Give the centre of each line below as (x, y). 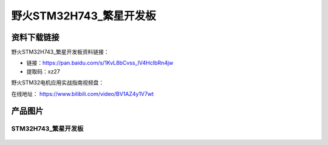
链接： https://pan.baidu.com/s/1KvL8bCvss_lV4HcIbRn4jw (100, 63)
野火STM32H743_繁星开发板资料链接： (60, 52)
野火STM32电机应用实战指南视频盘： (58, 83)
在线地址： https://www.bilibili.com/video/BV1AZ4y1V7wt (83, 93)
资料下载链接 (35, 37)
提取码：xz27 (43, 71)
